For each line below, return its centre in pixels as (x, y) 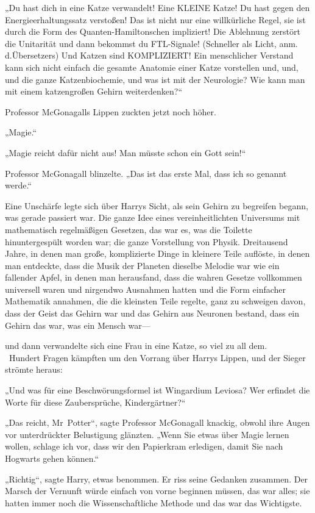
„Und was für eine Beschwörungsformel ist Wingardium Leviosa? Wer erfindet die (157, 390)
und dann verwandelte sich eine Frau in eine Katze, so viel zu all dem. (136, 346)
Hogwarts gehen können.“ (52, 458)
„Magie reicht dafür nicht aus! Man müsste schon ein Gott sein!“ (126, 152)
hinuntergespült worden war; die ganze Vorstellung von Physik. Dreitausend (147, 241)
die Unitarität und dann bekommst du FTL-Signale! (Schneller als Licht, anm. (151, 43)
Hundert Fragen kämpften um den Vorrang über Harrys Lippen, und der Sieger (157, 357)
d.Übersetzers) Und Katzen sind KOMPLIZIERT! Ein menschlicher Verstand (149, 55)
